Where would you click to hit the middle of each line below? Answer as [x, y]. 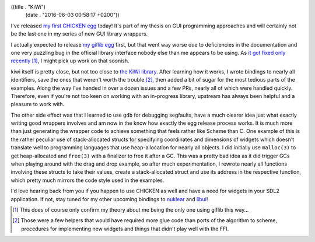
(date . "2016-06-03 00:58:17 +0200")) [72, 15]
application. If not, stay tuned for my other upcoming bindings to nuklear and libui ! [109, 199]
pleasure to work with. [38, 104]
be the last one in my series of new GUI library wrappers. [79, 34]
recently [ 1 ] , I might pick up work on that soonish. [70, 61]
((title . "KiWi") [28, 7]
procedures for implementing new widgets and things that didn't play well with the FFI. [125, 229]
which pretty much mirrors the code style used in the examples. [87, 180]
